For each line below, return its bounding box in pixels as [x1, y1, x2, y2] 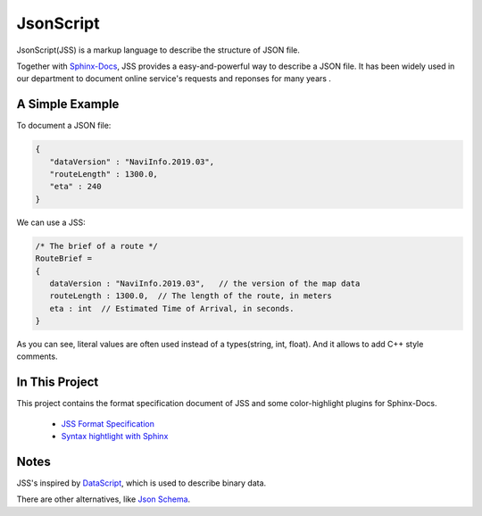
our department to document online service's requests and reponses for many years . [16, 73, 332, 84]
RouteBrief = [35, 254, 93, 263]
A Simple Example [16, 96, 120, 112]
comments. [16, 351, 58, 362]
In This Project [16, 375, 99, 390]
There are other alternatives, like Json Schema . [16, 494, 191, 504]
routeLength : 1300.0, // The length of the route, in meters [49, 291, 332, 301]
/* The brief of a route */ [35, 241, 158, 251]
